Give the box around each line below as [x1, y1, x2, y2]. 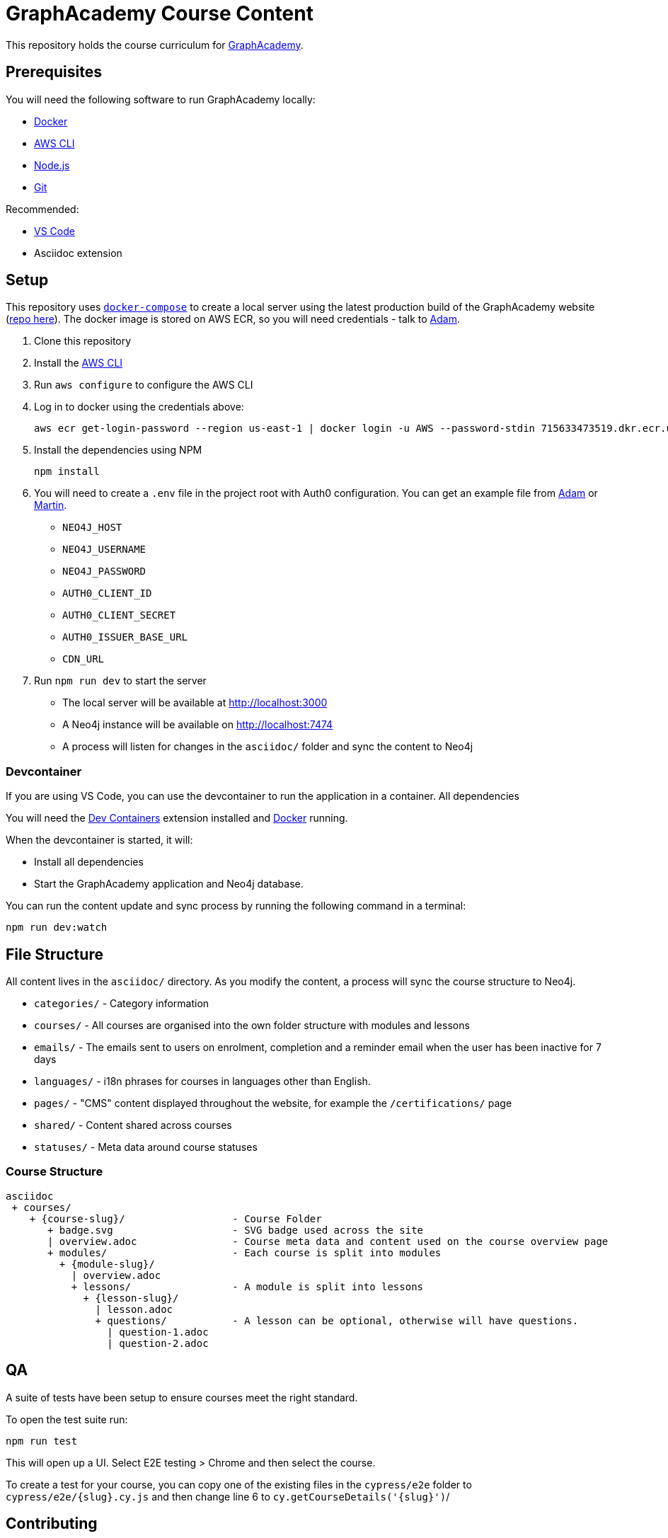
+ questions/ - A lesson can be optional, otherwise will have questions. [95, 1314, 579, 1326]
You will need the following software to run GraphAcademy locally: [6, 93, 316, 105]
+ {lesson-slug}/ [83, 1292, 179, 1304]
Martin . [34, 499, 67, 512]
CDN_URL [62, 653, 105, 665]
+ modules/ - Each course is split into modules [47, 1246, 442, 1258]
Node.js [34, 159, 70, 171]
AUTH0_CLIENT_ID [62, 587, 152, 599]
